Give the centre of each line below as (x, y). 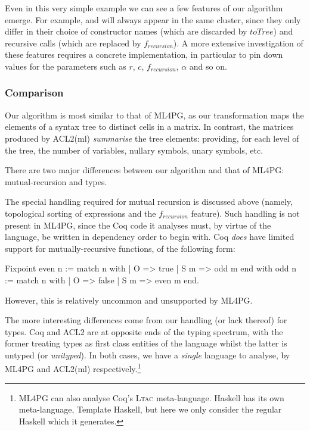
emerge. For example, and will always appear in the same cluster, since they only (153, 19)
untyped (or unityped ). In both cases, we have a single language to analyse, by (148, 355)
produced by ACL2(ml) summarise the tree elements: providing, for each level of (152, 138)
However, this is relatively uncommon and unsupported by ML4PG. (129, 300)
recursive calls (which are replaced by (73, 43)
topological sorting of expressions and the (80, 213)
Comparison (34, 93)
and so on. (208, 66)
